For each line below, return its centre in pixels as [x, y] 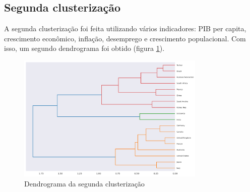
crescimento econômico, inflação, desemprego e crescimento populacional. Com [125, 38]
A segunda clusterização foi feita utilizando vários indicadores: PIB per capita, [125, 28]
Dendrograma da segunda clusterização [84, 183]
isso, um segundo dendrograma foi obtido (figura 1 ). [84, 48]
